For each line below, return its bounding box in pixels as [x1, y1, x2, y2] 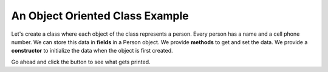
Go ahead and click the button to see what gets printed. [11, 58, 151, 65]
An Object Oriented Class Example [11, 9, 190, 22]
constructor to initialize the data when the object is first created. [11, 47, 173, 54]
